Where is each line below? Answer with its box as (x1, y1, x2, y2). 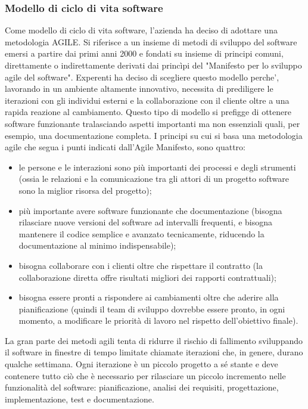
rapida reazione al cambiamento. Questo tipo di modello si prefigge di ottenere (5, 106, 291, 118)
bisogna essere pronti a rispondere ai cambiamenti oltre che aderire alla (18, 291, 279, 303)
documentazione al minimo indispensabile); (18, 239, 176, 252)
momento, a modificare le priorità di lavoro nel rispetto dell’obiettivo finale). (18, 314, 298, 327)
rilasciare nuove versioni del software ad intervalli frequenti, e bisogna (18, 216, 273, 228)
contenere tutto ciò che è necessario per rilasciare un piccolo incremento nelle (5, 369, 286, 382)
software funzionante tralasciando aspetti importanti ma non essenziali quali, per (5, 117, 300, 129)
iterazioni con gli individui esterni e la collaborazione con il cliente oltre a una (5, 94, 290, 106)
